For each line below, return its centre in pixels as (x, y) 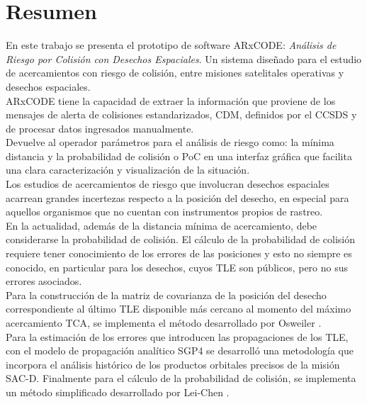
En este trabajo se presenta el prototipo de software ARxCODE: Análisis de (171, 45)
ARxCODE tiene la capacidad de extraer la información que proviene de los (171, 100)
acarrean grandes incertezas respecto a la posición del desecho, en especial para (177, 197)
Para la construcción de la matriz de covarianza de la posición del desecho (166, 294)
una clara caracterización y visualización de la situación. (128, 170)
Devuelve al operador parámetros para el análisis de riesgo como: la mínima (170, 142)
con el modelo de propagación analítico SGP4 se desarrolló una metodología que (180, 350)
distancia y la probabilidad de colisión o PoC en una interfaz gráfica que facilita (179, 156)
